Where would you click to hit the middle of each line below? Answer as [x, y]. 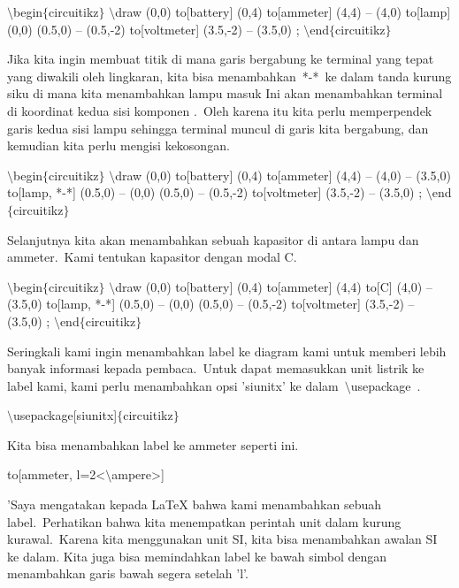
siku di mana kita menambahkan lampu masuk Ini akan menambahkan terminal [225, 93]
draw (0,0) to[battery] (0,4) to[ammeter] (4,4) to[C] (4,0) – [274, 286]
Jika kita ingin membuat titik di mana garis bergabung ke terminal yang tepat [221, 59]
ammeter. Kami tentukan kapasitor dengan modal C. [152, 257]
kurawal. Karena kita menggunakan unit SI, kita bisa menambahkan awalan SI [222, 539]
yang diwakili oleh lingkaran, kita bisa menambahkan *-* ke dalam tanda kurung [229, 76]
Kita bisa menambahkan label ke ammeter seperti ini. [153, 444]
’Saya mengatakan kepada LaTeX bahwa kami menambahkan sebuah [194, 504]
